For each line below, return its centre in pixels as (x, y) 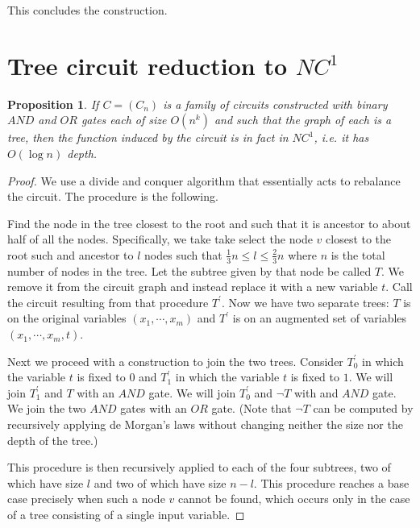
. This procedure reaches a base (331, 482)
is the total (358, 254)
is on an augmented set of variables (320, 318)
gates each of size (124, 120)
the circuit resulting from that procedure (108, 302)
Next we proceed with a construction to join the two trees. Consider (175, 361)
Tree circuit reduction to (148, 65)
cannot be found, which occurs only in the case (294, 499)
